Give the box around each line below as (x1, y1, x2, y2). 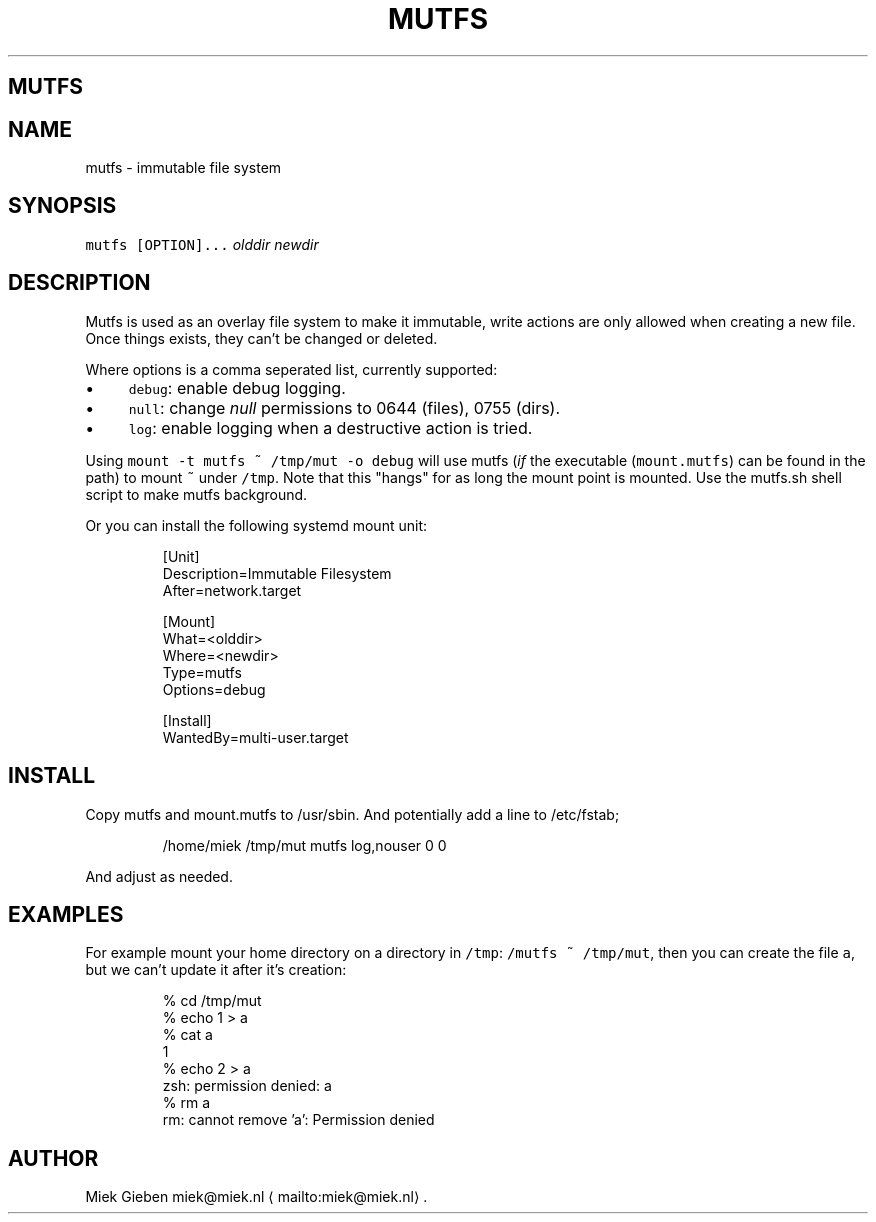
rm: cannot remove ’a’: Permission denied (162, 1111, 435, 1129)
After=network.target (162, 581, 302, 599)
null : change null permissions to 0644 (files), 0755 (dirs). (128, 397, 561, 418)
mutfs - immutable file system (85, 159, 282, 177)
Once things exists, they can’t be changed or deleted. (85, 329, 438, 347)
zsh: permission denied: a (162, 1077, 332, 1095)
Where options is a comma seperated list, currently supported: (85, 360, 498, 378)
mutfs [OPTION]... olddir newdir (85, 235, 319, 253)
